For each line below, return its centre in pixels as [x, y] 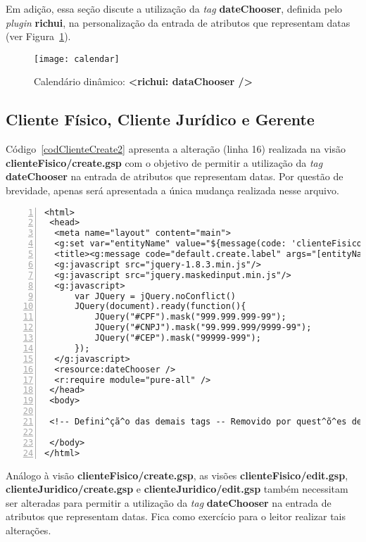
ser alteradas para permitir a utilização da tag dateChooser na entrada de [169, 502]
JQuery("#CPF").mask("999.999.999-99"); [190, 317]
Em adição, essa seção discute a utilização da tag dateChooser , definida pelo [174, 8]
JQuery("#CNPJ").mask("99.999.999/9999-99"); [203, 328]
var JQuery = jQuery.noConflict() [155, 296]
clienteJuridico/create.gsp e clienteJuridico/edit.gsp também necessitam [177, 489]
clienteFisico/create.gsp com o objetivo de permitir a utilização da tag [164, 162]
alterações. [29, 530]
